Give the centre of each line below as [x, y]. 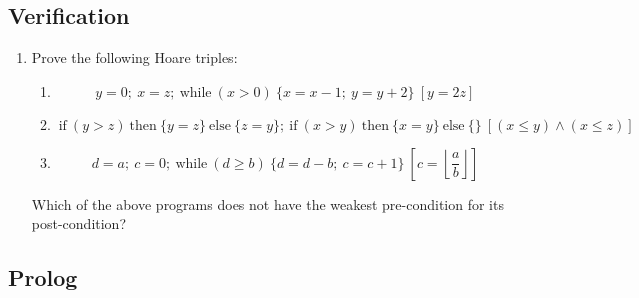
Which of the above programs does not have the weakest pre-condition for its [267, 203]
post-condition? [79, 223]
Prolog [43, 277]
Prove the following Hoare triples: [134, 57]
